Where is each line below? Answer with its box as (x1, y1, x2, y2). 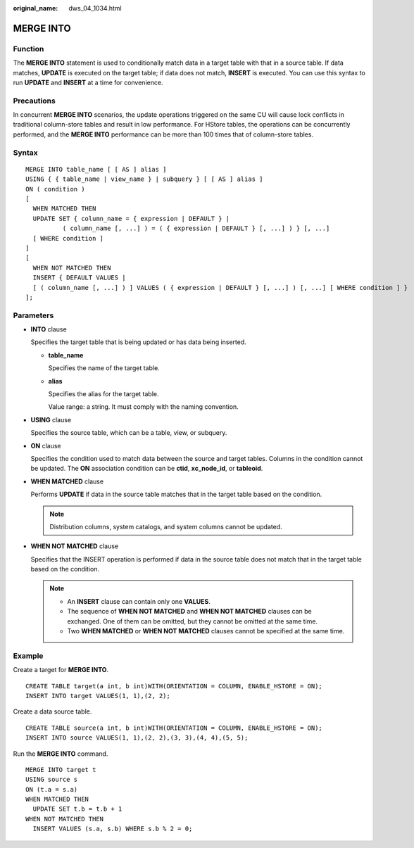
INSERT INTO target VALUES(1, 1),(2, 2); (25, 692, 170, 700)
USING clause (30, 415, 72, 424)
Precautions (13, 96, 56, 106)
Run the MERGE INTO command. (13, 749, 108, 758)
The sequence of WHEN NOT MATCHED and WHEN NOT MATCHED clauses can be (67, 607, 313, 616)
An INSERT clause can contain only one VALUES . (67, 597, 211, 605)
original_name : (13, 4, 58, 12)
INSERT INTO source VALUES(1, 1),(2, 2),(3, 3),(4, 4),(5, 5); (25, 734, 249, 742)
